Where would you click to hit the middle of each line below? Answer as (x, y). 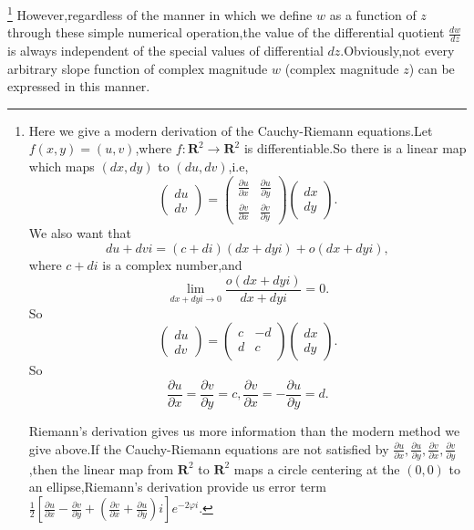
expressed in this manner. (79, 86)
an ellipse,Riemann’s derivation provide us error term (177, 487)
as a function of (373, 14)
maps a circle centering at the (317, 468)
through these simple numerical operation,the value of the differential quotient (226, 32)
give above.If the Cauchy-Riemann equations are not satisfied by (209, 448)
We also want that (80, 233)
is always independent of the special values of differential (165, 51)
